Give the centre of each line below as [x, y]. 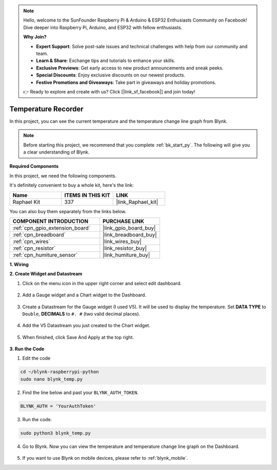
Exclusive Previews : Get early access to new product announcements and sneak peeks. [130, 68]
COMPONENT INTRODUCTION [51, 221]
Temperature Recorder [47, 109]
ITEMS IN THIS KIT [87, 195]
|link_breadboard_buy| [130, 235]
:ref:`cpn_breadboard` [39, 235]
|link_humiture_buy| [126, 255]
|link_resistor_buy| [125, 248]
